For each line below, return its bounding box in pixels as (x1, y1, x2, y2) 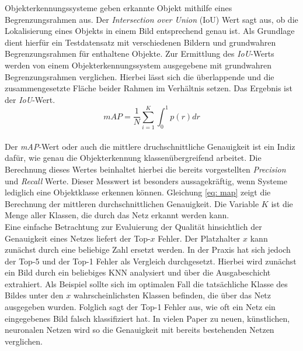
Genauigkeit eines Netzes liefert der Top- (5, 232, 151, 244)
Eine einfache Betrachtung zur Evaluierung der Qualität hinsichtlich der (5, 220, 262, 232)
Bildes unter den (5, 289, 64, 301)
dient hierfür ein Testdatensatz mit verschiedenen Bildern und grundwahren (5, 36, 276, 48)
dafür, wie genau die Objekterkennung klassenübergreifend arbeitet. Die (5, 152, 262, 164)
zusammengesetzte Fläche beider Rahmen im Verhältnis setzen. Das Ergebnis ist (5, 82, 292, 94)
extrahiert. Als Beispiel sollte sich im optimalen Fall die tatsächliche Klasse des (5, 277, 288, 290)
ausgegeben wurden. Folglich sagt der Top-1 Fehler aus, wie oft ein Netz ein (5, 301, 276, 313)
